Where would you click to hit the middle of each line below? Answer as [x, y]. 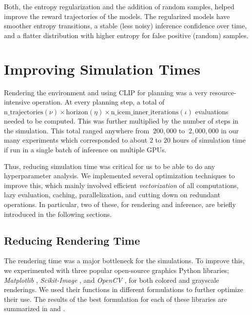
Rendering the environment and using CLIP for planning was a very [106, 92]
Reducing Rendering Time [72, 240]
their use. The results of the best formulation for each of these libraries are [116, 299]
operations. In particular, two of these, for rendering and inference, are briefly [120, 204]
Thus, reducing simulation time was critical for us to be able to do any [110, 166]
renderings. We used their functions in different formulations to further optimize [124, 289]
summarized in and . [35, 308]
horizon [77, 112]
